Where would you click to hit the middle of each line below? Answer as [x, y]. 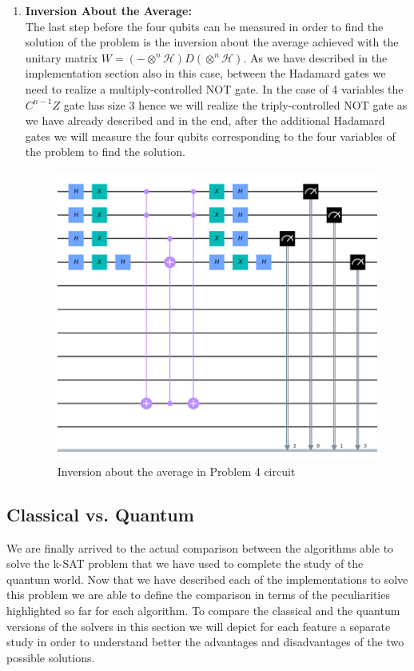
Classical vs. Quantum [100, 514]
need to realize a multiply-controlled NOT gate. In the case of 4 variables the [214, 88]
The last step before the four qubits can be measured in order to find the [204, 26]
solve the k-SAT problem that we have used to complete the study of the [185, 563]
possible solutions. [51, 657]
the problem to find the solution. [105, 152]
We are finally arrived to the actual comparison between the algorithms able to [200, 547]
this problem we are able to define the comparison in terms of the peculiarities [198, 595]
